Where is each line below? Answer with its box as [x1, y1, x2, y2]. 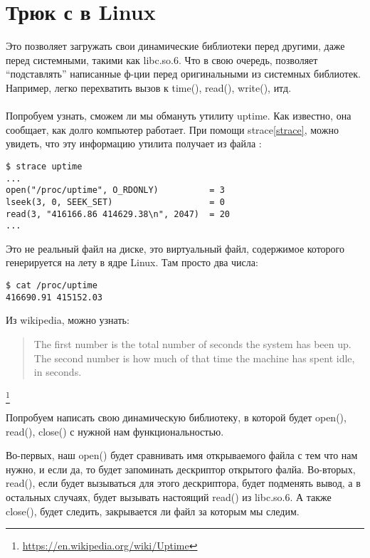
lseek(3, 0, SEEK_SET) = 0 [6, 196, 225, 207]
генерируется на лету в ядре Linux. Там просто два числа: [6, 255, 258, 270]
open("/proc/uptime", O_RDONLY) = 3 [6, 185, 225, 196]
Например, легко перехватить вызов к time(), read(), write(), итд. [6, 80, 292, 95]
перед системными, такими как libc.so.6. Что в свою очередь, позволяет [6, 52, 318, 67]
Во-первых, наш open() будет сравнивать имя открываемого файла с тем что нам [6, 448, 358, 463]
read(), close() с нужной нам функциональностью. [6, 423, 224, 438]
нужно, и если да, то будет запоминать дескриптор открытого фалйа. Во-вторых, [6, 461, 356, 476]
